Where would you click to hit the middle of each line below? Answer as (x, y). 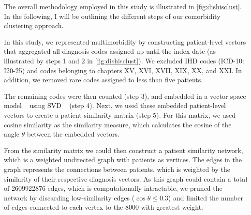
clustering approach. (34, 25)
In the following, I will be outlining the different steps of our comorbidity (112, 16)
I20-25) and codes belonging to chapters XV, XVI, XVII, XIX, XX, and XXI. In (123, 70)
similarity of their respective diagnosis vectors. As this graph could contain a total (126, 178)
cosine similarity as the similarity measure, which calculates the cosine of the (118, 124)
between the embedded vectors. (73, 134)
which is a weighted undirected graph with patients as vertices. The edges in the (123, 160)
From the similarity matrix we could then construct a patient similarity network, (124, 150)
